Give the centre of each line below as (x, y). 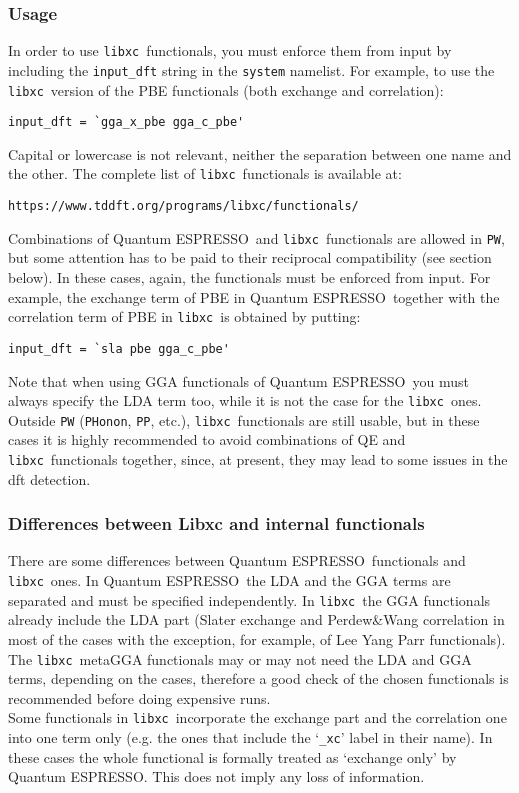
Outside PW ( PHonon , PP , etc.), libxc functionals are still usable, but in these (244, 419)
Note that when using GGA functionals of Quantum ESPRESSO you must (238, 380)
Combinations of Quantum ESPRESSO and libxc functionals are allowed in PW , (256, 237)
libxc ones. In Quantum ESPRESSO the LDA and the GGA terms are (229, 580)
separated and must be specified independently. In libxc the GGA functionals (249, 599)
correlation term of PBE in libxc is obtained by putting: (184, 316)
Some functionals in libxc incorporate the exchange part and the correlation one (257, 717)
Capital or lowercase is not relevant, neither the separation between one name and (260, 153)
